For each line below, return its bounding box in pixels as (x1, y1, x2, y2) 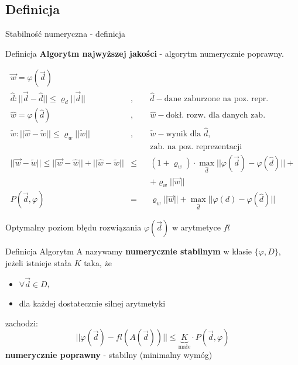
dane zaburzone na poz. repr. (164, 94, 269, 103)
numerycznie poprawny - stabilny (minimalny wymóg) (5, 348, 213, 360)
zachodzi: (5, 316, 38, 329)
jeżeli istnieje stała (5, 256, 71, 268)
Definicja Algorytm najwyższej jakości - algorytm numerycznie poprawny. (5, 47, 284, 59)
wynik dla (166, 129, 201, 138)
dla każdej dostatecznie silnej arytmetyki (19, 297, 166, 309)
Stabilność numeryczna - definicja (5, 27, 126, 40)
